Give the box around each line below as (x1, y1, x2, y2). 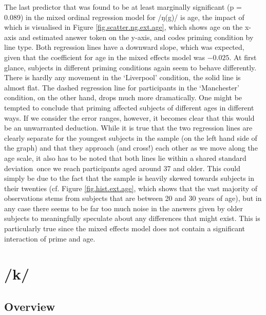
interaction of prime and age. (4, 233, 96, 244)
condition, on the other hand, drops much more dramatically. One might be (4, 92, 242, 103)
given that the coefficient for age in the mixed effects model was (4, 51, 205, 62)
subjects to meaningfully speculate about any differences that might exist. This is (4, 213, 260, 224)
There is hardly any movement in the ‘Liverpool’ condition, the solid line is (4, 72, 241, 83)
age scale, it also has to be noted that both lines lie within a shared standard (4, 152, 246, 163)
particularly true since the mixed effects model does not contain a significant (4, 223, 245, 234)
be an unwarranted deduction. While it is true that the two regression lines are (4, 122, 253, 133)
